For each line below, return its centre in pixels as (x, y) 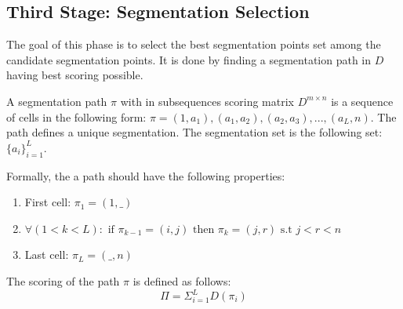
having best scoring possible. (75, 75)
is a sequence (362, 101)
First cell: (48, 202)
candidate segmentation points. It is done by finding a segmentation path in (189, 59)
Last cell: (47, 254)
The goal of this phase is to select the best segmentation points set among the (194, 44)
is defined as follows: (182, 280)
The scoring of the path (63, 280)
